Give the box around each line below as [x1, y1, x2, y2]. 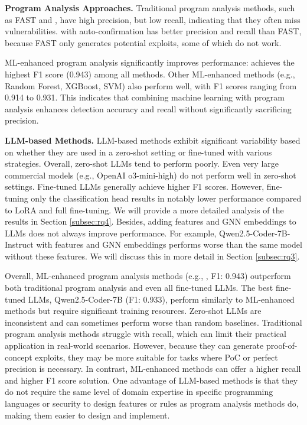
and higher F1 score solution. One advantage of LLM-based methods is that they [5, 374, 298, 386]
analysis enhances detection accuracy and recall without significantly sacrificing [5, 102, 292, 115]
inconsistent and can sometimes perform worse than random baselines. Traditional [5, 316, 302, 328]
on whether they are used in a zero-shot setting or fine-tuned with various [5, 145, 272, 158]
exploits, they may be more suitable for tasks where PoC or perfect [35, 351, 278, 363]
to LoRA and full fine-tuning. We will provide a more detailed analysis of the [5, 203, 284, 216]
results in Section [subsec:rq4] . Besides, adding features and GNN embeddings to [5, 215, 296, 228]
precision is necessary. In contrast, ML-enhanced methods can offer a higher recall [5, 362, 301, 375]
